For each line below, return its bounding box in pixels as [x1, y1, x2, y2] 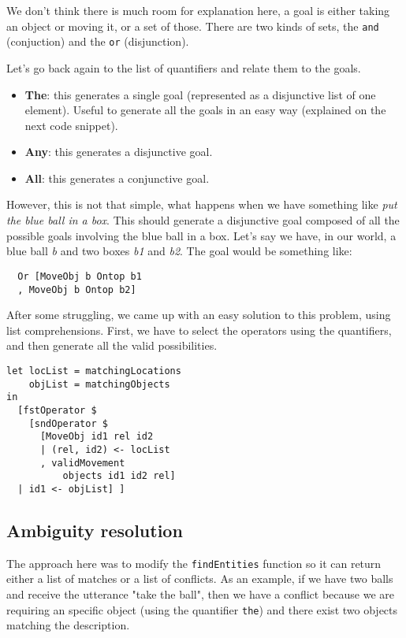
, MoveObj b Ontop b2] [17, 284, 136, 295]
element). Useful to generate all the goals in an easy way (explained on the [24, 102, 386, 118]
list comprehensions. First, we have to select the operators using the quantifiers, [6, 321, 392, 338]
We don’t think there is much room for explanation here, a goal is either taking [6, 2, 390, 18]
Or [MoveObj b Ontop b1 [17, 270, 142, 282]
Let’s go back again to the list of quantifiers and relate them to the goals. [6, 59, 361, 76]
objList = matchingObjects [28, 378, 170, 390]
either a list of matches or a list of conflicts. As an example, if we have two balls [6, 570, 393, 587]
